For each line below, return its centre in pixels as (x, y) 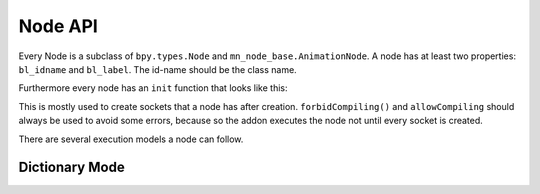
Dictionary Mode (71, 167)
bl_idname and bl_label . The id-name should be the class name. (157, 69)
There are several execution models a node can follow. (131, 139)
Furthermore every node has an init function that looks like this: (153, 88)
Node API (58, 26)
